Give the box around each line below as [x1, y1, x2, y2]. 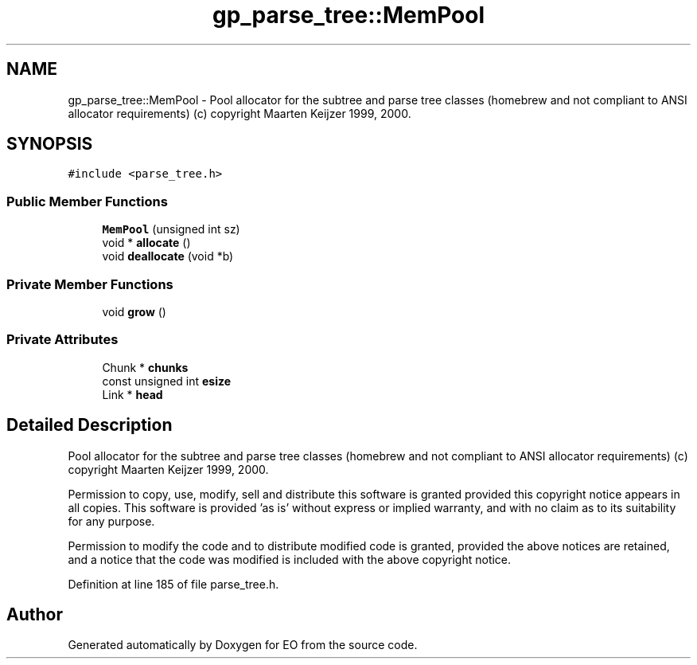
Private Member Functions [6, 276, 173, 292]
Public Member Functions [6, 193, 168, 209]
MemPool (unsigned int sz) [102, 222, 240, 237]
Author [6, 604, 63, 624]
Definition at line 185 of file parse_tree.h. [68, 577, 279, 591]
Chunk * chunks [102, 360, 189, 374]
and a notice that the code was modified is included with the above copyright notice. [68, 552, 512, 566]
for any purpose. [68, 514, 155, 528]
